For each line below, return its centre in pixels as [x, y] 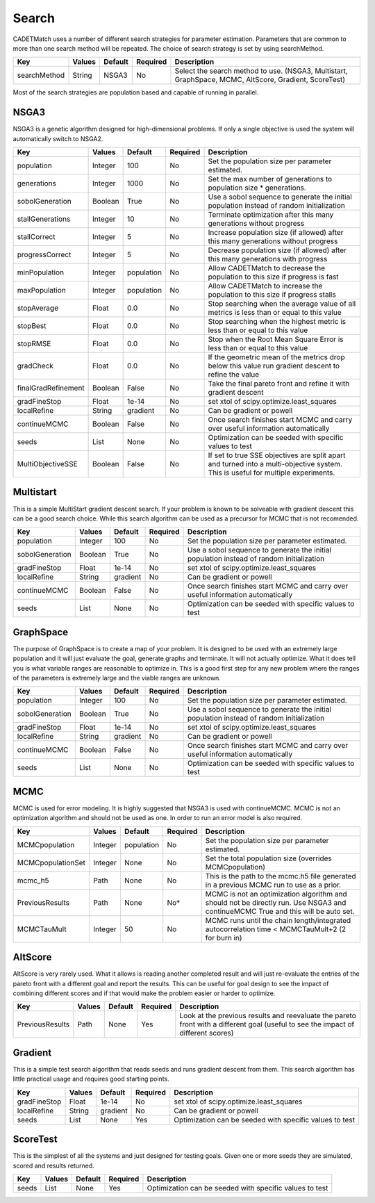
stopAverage [38, 308]
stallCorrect [36, 237]
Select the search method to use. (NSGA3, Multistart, [261, 71]
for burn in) [224, 938]
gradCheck [35, 366]
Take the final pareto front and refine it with [279, 384]
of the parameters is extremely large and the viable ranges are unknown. [117, 678]
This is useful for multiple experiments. [272, 473]
